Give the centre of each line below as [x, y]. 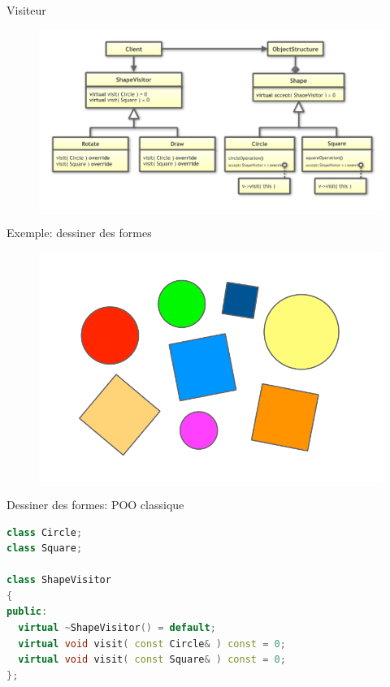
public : [27, 612]
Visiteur [26, 10]
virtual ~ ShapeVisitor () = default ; [117, 628]
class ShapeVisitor [59, 580]
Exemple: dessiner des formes [79, 232]
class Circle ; [45, 532]
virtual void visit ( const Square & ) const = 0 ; [152, 660]
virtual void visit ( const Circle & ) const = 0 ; [152, 644]
